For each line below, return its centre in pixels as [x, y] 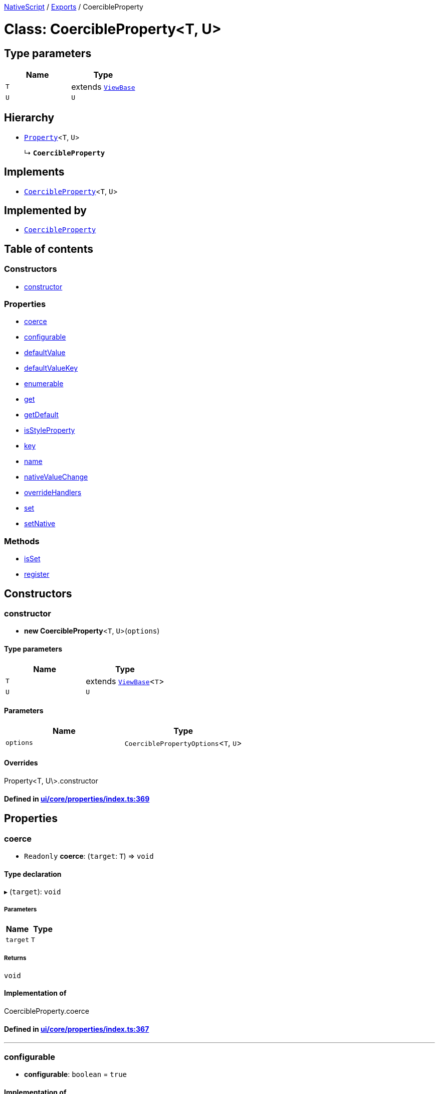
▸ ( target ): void [33, 892]
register [37, 574]
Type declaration [33, 874]
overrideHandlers [53, 493]
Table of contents [49, 249]
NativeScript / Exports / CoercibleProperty [74, 7]
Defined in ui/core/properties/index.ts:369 [77, 799]
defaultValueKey [51, 368]
